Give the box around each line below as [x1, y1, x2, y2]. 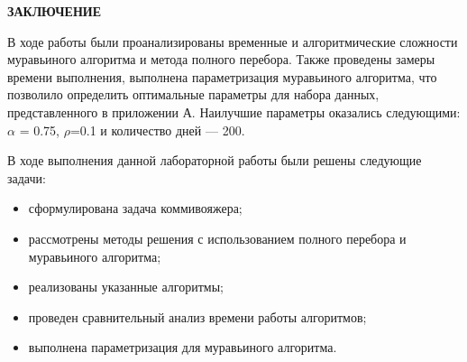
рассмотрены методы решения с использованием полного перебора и [28, 228, 407, 247]
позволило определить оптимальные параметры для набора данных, [7, 85, 380, 104]
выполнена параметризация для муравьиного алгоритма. [28, 338, 337, 357]
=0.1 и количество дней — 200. [69, 120, 245, 139]
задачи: [7, 168, 46, 187]
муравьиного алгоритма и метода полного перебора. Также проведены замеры [7, 50, 435, 69]
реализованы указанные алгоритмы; [28, 277, 224, 296]
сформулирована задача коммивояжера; [28, 199, 243, 218]
